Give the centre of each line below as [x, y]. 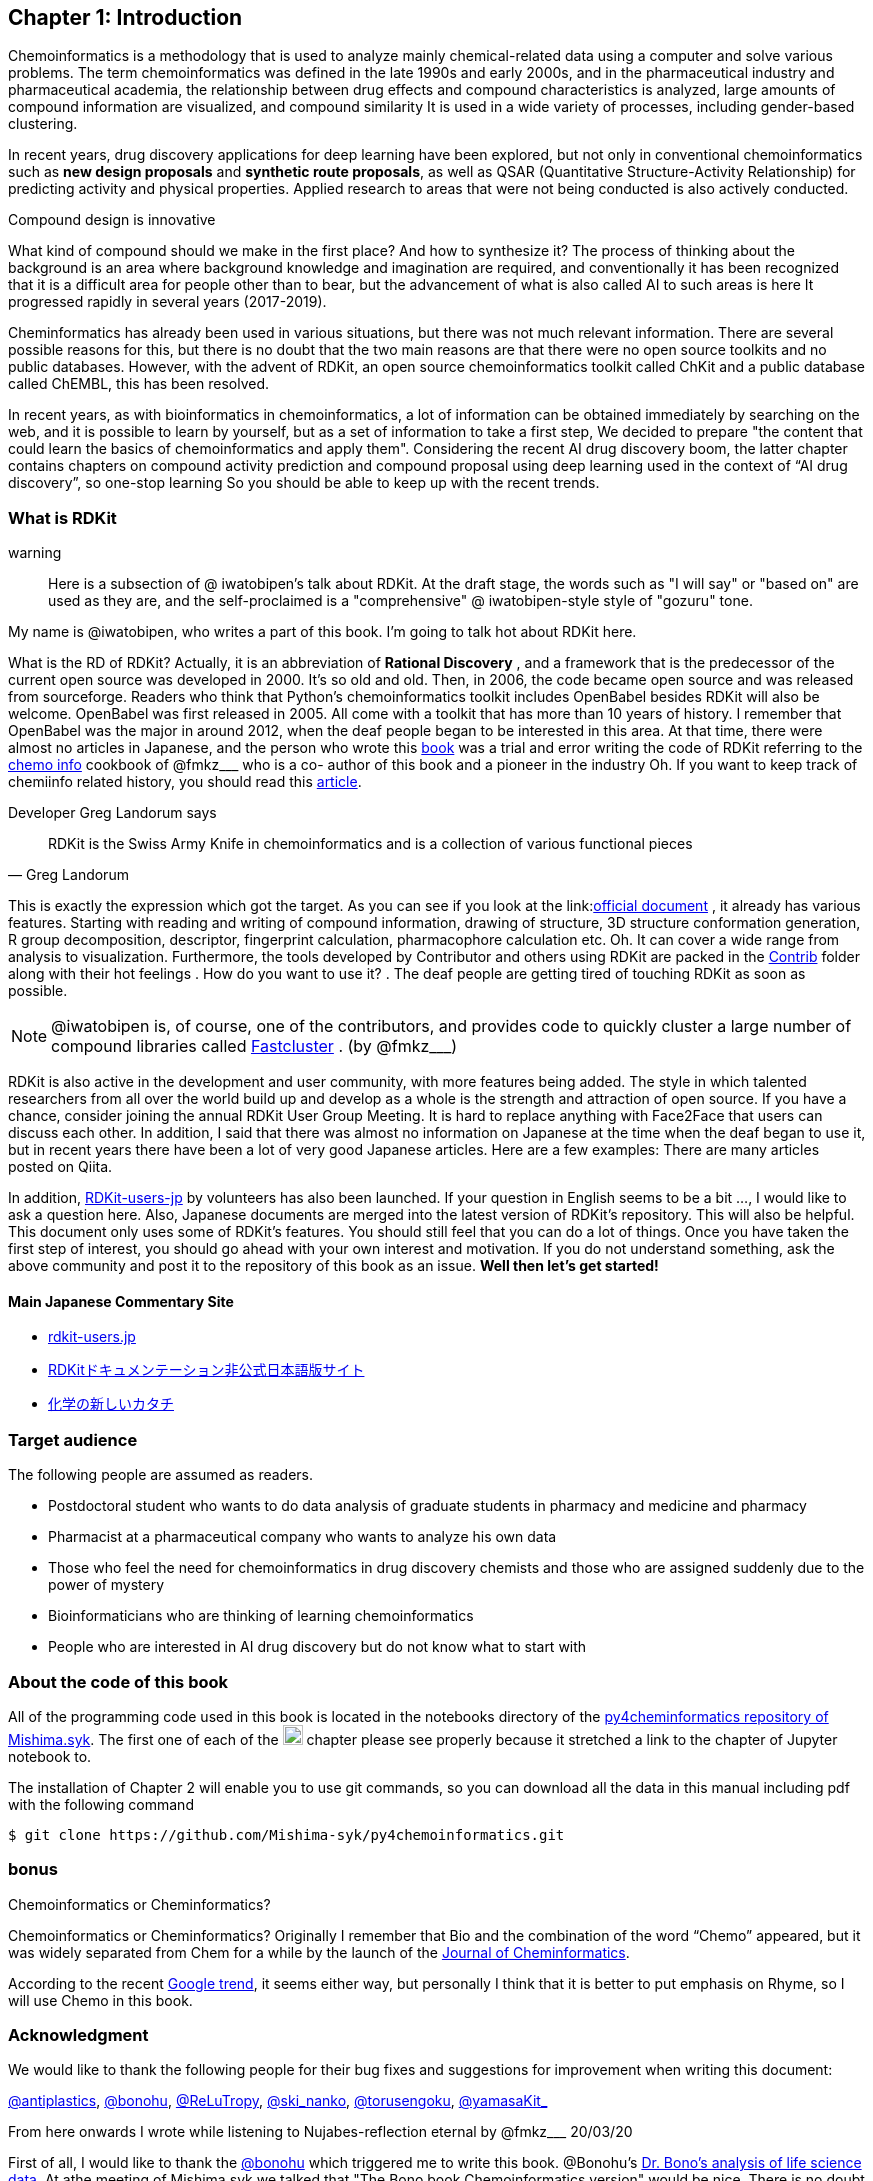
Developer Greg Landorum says [112, 813]
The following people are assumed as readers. [161, 1475]
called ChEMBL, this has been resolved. [139, 384]
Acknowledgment [78, 2035]
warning [35, 553]
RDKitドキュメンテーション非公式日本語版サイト [206, 1370]
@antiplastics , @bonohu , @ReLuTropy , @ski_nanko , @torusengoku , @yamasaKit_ [278, 2101]
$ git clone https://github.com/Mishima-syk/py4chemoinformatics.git [286, 1834]
